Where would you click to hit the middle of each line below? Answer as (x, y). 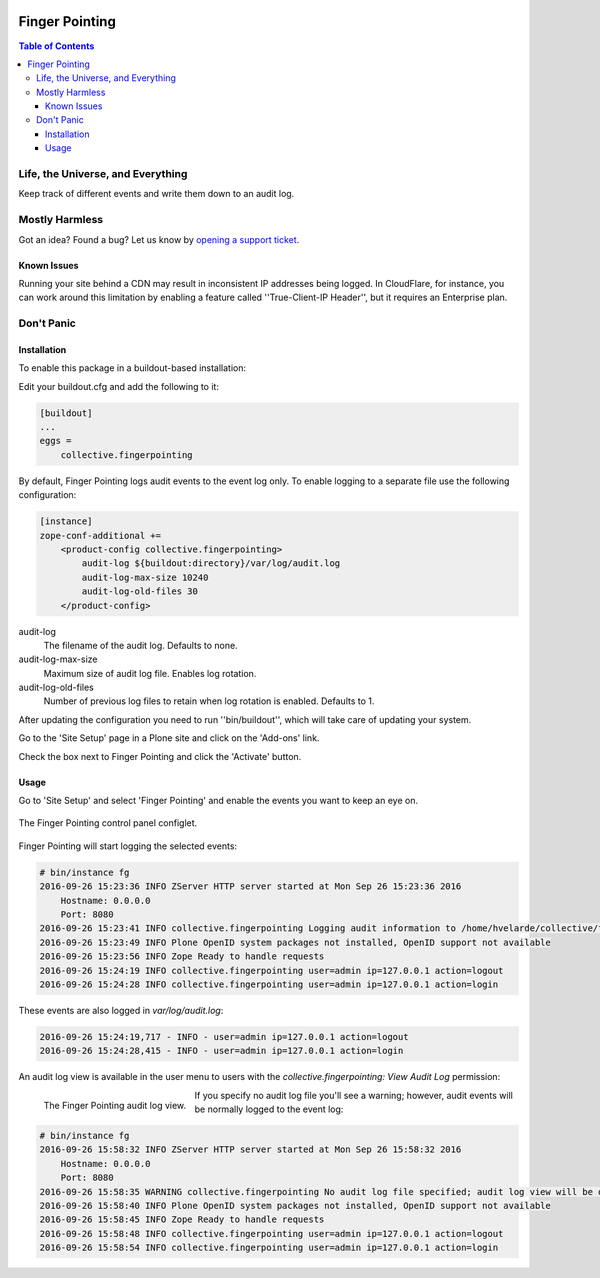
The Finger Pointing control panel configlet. (108, 823)
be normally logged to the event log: (269, 1109)
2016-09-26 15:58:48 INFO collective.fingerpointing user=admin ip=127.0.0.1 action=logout (271, 1233)
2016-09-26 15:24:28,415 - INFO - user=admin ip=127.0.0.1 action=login (221, 1051)
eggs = (55, 441)
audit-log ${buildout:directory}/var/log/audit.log (211, 563)
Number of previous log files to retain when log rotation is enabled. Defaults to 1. (209, 701)
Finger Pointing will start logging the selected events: (128, 846)
